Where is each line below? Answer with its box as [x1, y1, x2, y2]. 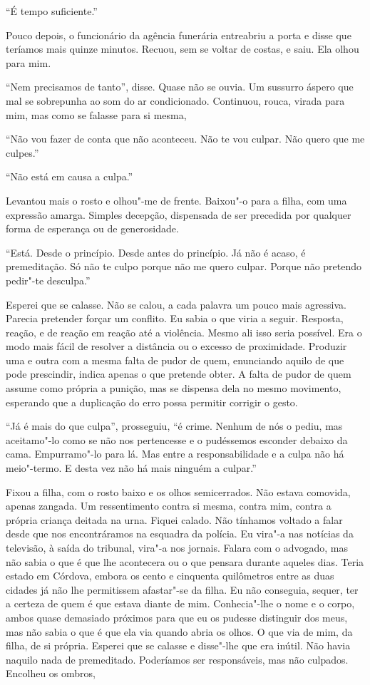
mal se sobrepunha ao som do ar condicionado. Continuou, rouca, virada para [6, 93, 345, 108]
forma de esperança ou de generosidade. [6, 221, 179, 236]
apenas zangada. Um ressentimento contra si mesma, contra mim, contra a [6, 498, 332, 513]
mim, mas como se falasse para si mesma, [6, 107, 187, 122]
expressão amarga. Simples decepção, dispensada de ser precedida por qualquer [6, 207, 351, 222]
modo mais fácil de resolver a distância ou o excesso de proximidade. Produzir [6, 339, 347, 354]
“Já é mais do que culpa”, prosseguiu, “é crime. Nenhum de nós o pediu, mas [6, 418, 343, 433]
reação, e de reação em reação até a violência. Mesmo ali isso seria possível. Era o [6, 324, 362, 339]
